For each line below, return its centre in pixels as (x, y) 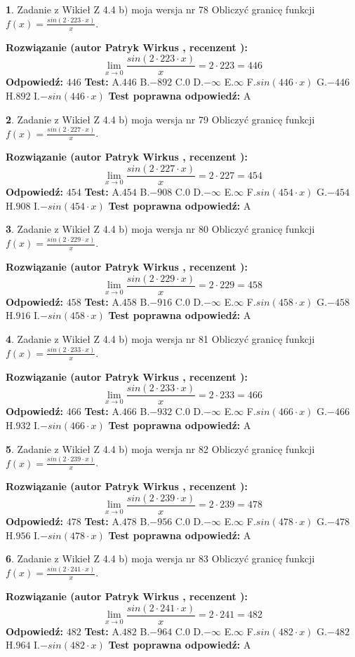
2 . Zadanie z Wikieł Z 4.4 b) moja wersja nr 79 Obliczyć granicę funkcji (160, 119)
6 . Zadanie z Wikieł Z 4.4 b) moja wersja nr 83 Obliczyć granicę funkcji (160, 558)
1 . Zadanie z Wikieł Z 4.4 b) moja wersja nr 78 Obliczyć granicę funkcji (160, 9)
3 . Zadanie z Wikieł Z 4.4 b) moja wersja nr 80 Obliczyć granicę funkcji (160, 229)
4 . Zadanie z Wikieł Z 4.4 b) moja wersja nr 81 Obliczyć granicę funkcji (160, 338)
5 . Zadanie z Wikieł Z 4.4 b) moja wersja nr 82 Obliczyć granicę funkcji (160, 448)
